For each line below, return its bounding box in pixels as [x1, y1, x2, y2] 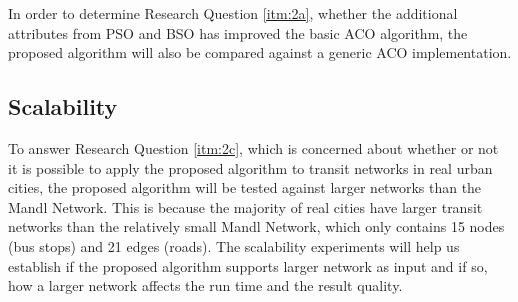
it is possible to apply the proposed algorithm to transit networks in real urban [8, 157, 493, 178]
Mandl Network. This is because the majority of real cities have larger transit [8, 196, 483, 217]
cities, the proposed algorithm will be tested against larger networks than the [8, 177, 482, 198]
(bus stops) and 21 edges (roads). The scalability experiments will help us [8, 235, 460, 256]
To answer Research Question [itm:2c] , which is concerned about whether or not [8, 137, 499, 158]
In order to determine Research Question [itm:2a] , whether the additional [8, 3, 458, 23]
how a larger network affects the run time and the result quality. [8, 275, 403, 296]
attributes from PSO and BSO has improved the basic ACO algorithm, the [8, 22, 468, 43]
